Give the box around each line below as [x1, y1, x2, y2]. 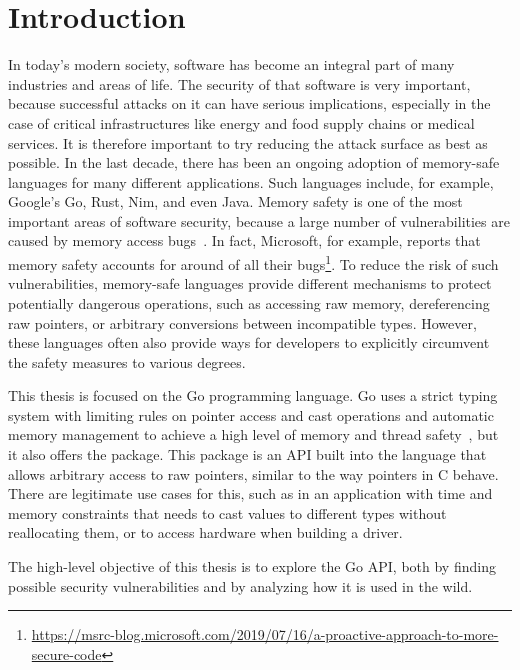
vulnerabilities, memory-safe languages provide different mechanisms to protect [8, 273, 492, 294]
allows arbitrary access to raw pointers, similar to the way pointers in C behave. [8, 463, 499, 484]
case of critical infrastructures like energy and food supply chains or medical [8, 112, 475, 133]
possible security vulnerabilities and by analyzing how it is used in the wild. [8, 575, 473, 596]
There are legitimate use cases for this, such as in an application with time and [8, 483, 493, 504]
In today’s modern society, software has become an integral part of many [8, 54, 455, 75]
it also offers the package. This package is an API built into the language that [8, 444, 487, 465]
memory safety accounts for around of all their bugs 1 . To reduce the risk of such [8, 251, 499, 274]
